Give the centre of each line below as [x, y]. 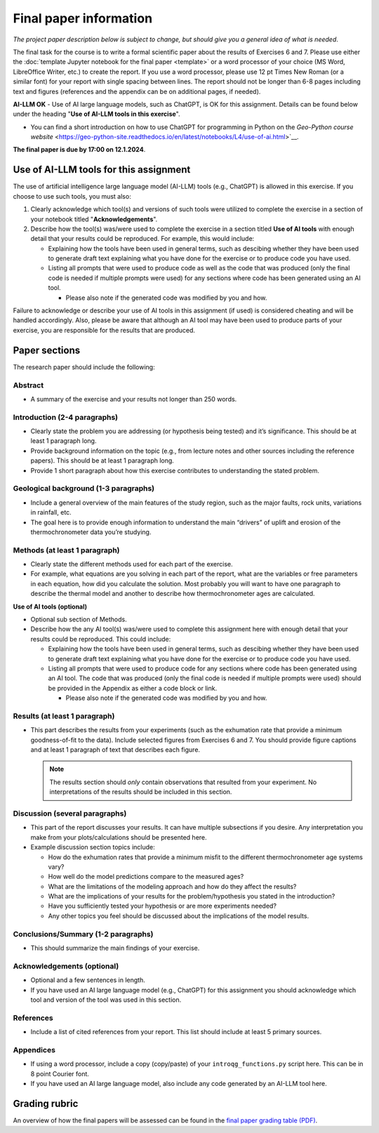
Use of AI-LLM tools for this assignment [102, 170]
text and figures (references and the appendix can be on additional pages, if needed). [137, 91]
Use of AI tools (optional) [50, 607]
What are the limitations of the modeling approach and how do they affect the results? [172, 886]
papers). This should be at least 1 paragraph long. [102, 461]
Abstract [28, 385]
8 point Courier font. [60, 1073]
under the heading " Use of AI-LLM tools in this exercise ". [97, 114]
